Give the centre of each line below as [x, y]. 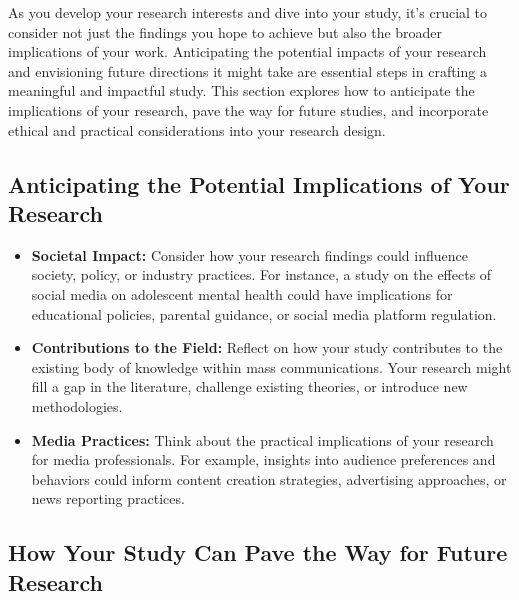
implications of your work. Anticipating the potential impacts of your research [247, 51]
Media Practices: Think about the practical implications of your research [262, 439]
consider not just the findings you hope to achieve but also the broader [225, 31]
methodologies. [77, 405]
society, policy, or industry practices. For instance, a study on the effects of [261, 274]
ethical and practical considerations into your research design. [197, 129]
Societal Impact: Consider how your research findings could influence [249, 254]
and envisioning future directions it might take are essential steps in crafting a [247, 70]
